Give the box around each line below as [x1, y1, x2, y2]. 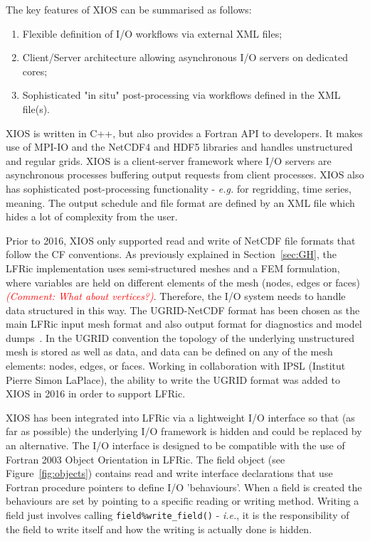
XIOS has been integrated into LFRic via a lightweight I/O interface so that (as [6, 409, 355, 424]
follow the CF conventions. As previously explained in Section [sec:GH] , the [6, 247, 337, 262]
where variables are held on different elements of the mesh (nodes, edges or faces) [6, 274, 360, 289]
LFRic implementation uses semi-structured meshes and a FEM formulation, [6, 260, 340, 275]
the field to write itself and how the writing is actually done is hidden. [6, 521, 312, 536]
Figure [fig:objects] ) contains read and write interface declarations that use [6, 466, 333, 481]
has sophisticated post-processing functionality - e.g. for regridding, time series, [6, 181, 351, 195]
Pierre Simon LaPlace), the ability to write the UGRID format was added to [6, 372, 340, 387]
